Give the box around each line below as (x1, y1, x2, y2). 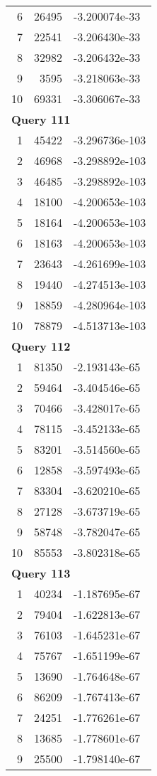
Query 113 (11, 565, 71, 581)
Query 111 (11, 111, 71, 127)
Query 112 (11, 338, 71, 354)
